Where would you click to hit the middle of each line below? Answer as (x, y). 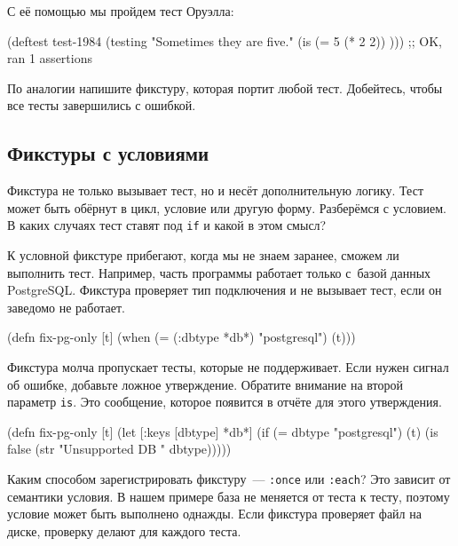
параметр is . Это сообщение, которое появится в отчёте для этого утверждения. (225, 402)
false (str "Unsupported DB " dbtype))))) (119, 449)
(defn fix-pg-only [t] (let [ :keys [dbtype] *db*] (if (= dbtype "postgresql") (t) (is (223, 431)
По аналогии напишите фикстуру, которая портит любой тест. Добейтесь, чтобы (225, 87)
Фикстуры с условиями (108, 153)
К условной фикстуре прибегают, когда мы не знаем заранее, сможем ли (203, 255)
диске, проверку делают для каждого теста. (124, 530)
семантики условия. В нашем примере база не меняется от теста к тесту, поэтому (229, 496)
